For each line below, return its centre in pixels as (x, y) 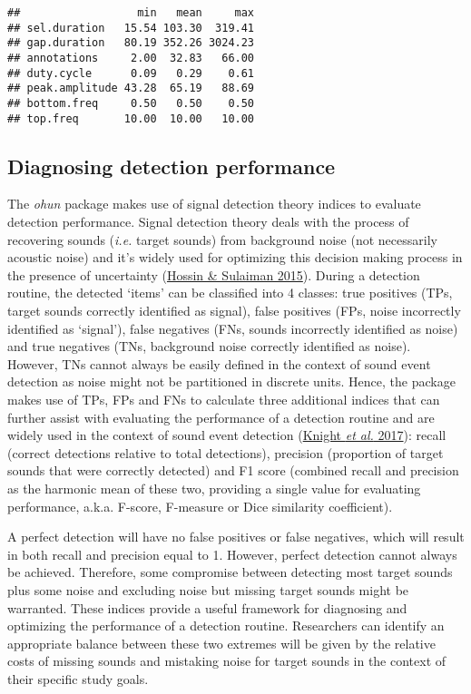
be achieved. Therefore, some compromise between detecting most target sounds (230, 572)
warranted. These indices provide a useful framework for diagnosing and (207, 607)
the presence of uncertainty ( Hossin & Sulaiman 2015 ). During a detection (214, 274)
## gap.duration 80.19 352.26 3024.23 (131, 43)
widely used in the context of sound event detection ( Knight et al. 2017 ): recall (227, 435)
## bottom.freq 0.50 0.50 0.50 (131, 103)
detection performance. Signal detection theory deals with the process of (208, 222)
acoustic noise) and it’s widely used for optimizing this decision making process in (235, 257)
